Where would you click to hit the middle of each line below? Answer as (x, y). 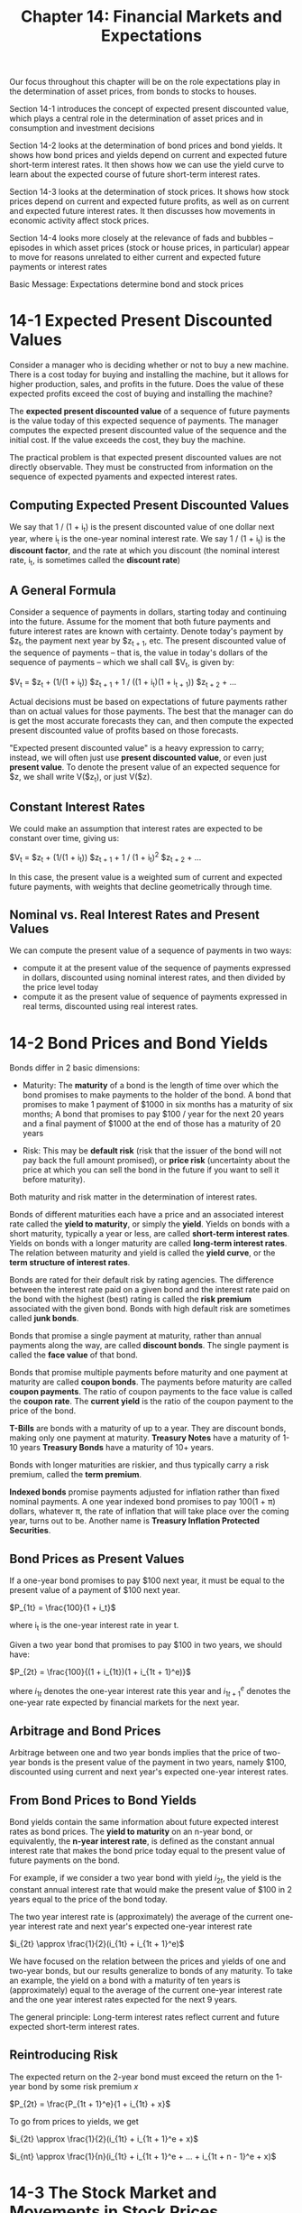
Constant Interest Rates (78, 806)
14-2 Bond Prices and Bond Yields (139, 1043)
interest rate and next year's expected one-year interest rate (140, 1926)
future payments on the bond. (64, 1860)
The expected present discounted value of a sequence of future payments (150, 412)
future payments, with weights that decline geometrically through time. (141, 886)
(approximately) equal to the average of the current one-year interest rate (146, 1990)
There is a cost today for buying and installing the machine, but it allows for (149, 375)
